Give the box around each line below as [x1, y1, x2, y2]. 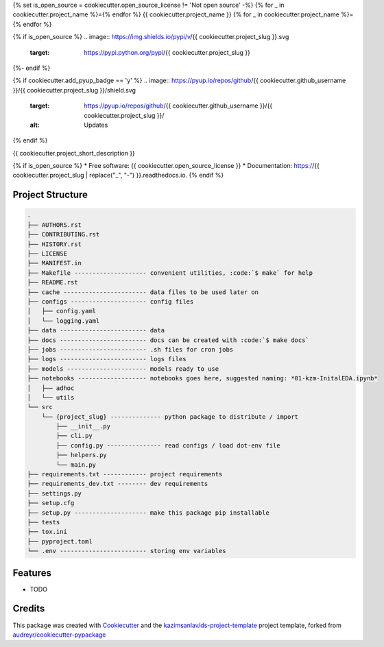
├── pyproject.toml [27, 537, 93, 545]
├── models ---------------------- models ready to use [27, 365, 219, 373]
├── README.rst [27, 278, 78, 286]
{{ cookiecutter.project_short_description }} [12, 149, 135, 157]
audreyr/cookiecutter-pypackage [12, 631, 106, 639]
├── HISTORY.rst [27, 240, 82, 248]
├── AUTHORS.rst [27, 221, 82, 229]
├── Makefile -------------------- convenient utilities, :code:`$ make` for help [27, 269, 313, 277]
